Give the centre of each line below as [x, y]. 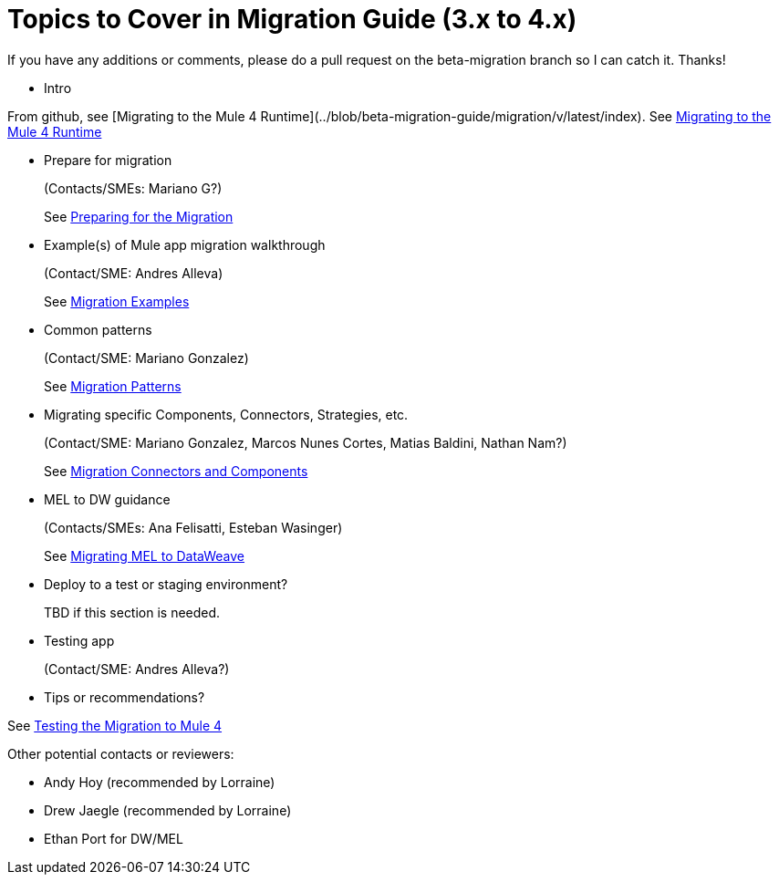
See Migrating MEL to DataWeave [145, 555]
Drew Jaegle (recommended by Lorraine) [168, 810]
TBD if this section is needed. [132, 612]
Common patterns [98, 329]
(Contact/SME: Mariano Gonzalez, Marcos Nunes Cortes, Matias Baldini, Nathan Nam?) [306, 442]
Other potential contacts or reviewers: [121, 753]
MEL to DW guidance [107, 499]
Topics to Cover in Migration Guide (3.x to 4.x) [292, 19]
